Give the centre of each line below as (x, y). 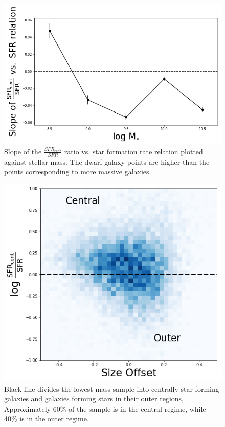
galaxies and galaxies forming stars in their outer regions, (94, 399)
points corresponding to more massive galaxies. (78, 172)
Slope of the (23, 151)
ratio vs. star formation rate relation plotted (133, 151)
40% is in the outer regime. (47, 419)
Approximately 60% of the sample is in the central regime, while (105, 408)
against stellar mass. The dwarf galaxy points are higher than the (107, 161)
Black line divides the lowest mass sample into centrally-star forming (112, 388)
